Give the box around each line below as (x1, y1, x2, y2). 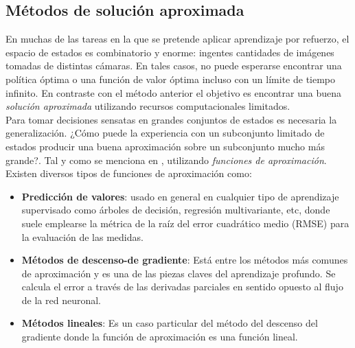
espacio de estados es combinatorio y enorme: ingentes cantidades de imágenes (5, 45, 334, 59)
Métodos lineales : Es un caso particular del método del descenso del (21, 316, 318, 330)
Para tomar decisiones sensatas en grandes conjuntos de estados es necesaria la (5, 112, 337, 126)
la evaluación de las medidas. (21, 229, 144, 244)
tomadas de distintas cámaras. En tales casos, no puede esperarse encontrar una (5, 58, 342, 73)
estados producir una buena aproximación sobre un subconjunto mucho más (5, 139, 325, 153)
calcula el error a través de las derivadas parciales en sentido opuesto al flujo (21, 279, 343, 294)
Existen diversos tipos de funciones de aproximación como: (5, 166, 252, 181)
